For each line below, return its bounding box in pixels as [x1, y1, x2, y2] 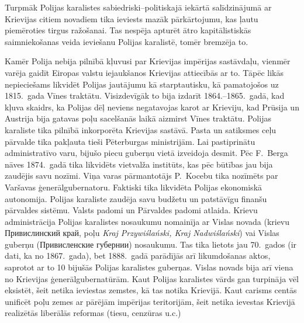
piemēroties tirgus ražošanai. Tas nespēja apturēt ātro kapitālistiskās [5, 24, 251, 36]
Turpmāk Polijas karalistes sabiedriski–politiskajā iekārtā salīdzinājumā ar [5, 1, 272, 13]
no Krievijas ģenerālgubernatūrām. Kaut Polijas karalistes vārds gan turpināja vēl [5, 272, 299, 284]
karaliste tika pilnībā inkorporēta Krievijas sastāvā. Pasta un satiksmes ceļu [5, 123, 277, 136]
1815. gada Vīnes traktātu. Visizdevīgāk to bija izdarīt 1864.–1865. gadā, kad [5, 89, 285, 102]
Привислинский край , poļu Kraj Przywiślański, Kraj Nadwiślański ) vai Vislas [5, 227, 279, 239]
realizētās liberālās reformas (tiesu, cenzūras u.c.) [5, 307, 181, 319]
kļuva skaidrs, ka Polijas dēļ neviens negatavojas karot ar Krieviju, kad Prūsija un [5, 100, 299, 113]
